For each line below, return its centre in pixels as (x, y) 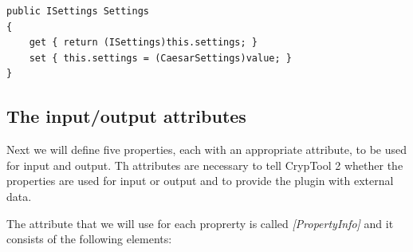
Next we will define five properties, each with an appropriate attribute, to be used (207, 150)
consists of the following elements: (89, 239)
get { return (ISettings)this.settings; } (143, 43)
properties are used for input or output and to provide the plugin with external (200, 181)
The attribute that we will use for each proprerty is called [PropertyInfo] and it (200, 223)
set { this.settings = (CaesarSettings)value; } (160, 58)
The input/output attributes (126, 116)
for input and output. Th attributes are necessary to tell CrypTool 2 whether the (205, 165)
